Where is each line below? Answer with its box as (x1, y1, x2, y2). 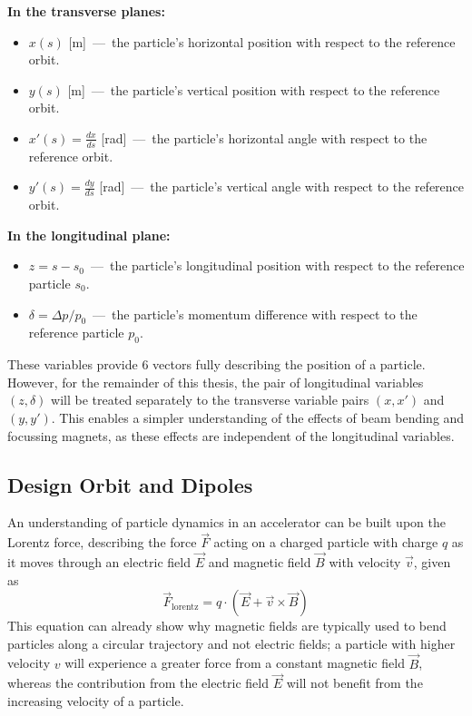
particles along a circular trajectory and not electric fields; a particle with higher (7, 633, 456, 652)
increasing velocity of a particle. (7, 691, 184, 710)
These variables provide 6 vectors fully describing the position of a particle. (7, 355, 426, 374)
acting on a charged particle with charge (213, 533, 438, 552)
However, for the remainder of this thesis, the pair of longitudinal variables (7, 372, 424, 391)
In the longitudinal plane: (7, 225, 171, 244)
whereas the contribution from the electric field (7, 673, 270, 692)
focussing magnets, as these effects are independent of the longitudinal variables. (7, 426, 455, 445)
